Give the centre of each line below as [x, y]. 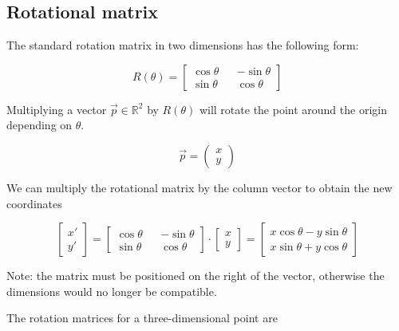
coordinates [34, 203]
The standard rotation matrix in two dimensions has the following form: [183, 45]
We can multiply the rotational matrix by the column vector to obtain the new [199, 187]
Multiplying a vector [57, 109]
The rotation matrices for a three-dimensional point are [142, 318]
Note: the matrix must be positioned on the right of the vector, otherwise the [196, 276]
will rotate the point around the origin [293, 109]
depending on [40, 125]
